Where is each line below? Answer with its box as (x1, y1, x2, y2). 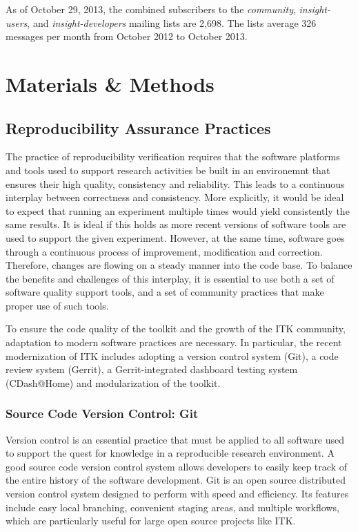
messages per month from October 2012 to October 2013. (6, 29, 248, 44)
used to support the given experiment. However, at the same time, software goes (6, 230, 345, 245)
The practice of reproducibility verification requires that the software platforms (6, 149, 340, 164)
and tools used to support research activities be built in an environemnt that (6, 162, 330, 177)
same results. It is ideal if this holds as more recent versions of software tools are (6, 217, 346, 231)
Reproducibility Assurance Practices (6, 117, 271, 138)
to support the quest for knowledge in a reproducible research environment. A (6, 446, 335, 460)
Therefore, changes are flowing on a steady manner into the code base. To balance (6, 258, 352, 272)
